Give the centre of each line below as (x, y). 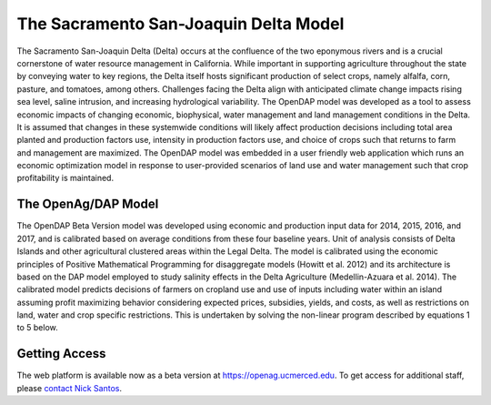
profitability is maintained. (65, 178)
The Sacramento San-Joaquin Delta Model (180, 24)
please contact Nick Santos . (70, 388)
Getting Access (61, 354)
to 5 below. (37, 328)
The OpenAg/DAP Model (88, 204)
